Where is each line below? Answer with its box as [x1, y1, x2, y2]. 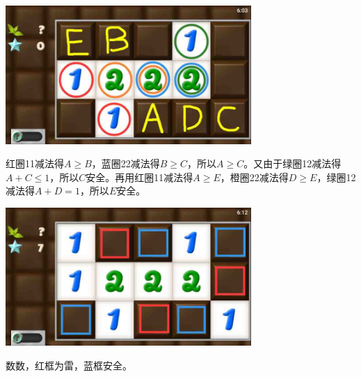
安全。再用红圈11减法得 [86, 169, 193, 184]
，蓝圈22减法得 [91, 156, 160, 171]
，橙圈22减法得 [220, 169, 289, 184]
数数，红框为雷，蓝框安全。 [6, 357, 132, 372]
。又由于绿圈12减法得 [243, 156, 342, 171]
